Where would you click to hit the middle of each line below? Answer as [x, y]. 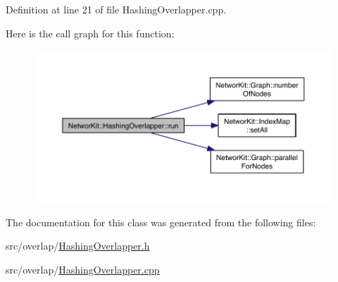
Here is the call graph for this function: [90, 33]
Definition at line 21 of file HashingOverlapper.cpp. [116, 9]
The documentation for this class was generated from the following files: [161, 222]
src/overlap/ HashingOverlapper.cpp [83, 270]
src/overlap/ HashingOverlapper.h [78, 246]
